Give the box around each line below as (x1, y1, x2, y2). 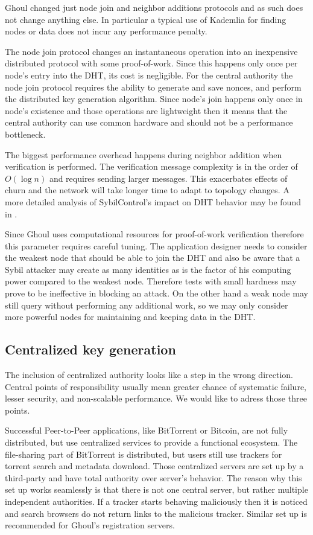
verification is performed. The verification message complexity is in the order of (5, 160, 298, 173)
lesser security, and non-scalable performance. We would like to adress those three (5, 392, 307, 405)
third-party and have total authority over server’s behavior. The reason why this (5, 471, 302, 484)
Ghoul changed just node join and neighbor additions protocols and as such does (5, 1, 303, 13)
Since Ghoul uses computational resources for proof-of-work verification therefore (5, 228, 304, 240)
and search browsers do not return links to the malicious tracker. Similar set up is (5, 507, 307, 519)
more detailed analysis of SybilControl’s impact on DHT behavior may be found (5, 195, 301, 208)
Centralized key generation (5, 340, 176, 359)
